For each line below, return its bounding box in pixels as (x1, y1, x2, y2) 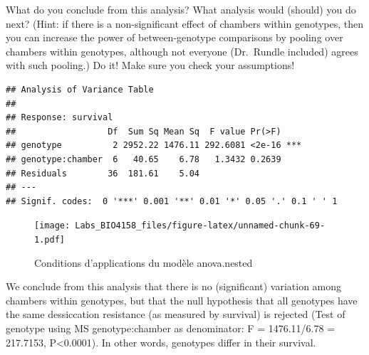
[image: (34, 221, 71, 231)
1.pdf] (34, 234, 65, 245)
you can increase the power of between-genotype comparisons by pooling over (6, 30, 343, 45)
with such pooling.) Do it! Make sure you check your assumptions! (6, 58, 295, 73)
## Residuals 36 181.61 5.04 (6, 168, 200, 179)
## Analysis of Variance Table (6, 84, 154, 95)
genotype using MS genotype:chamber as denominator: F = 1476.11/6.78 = (6, 321, 336, 335)
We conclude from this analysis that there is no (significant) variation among (6, 279, 342, 294)
